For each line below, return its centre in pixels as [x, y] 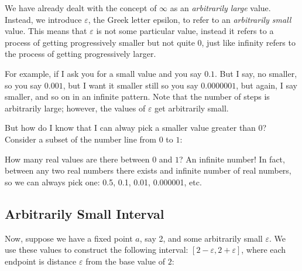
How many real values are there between [77, 159]
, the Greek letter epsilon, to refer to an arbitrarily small [190, 19]
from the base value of [125, 261]
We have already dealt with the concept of [81, 8]
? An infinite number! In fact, [232, 159]
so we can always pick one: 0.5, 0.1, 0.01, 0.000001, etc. [103, 182]
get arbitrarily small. [192, 108]
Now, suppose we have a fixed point [69, 238]
